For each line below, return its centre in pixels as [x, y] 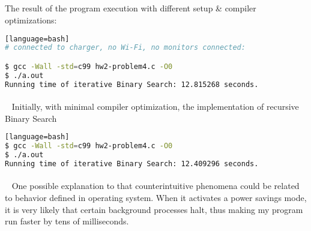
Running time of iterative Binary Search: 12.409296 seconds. [132, 164]
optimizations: [31, 19]
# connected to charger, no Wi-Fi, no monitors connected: [125, 48]
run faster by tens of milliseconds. [67, 221]
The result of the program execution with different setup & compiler [131, 8]
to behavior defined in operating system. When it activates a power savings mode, [156, 198]
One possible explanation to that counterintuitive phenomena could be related [155, 186]
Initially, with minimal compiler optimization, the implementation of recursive [155, 106]
